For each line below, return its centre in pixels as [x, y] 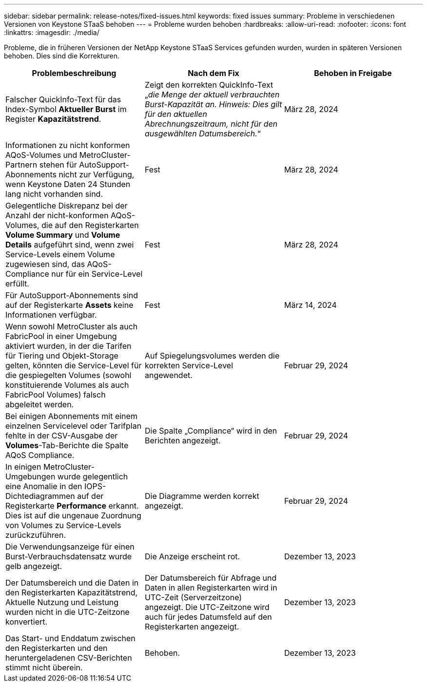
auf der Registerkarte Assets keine [69, 305]
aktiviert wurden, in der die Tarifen [68, 346]
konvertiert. [27, 622]
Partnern [21, 165]
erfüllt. [17, 284]
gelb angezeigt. [34, 566]
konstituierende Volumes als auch [67, 385]
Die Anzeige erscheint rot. [192, 556]
